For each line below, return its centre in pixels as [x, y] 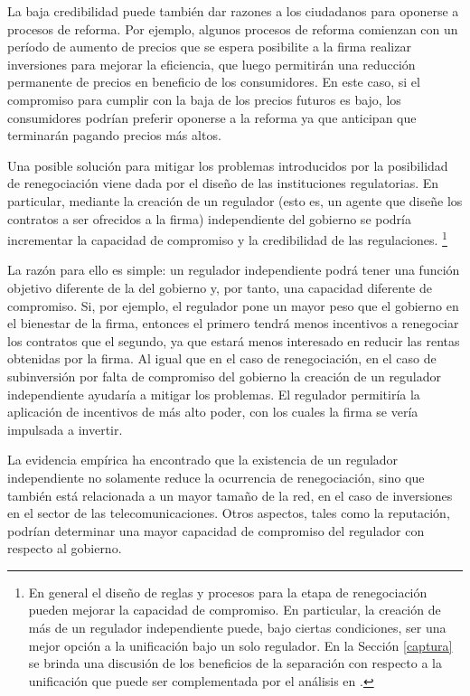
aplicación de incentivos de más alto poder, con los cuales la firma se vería [213, 412]
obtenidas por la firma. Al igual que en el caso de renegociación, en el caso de [222, 358]
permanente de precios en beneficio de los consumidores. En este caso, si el [214, 82]
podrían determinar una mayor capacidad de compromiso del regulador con [216, 530]
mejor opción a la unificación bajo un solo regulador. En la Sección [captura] [240, 645]
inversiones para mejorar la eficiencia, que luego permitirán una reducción [211, 64]
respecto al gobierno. [65, 548]
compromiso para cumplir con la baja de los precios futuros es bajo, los [204, 99]
